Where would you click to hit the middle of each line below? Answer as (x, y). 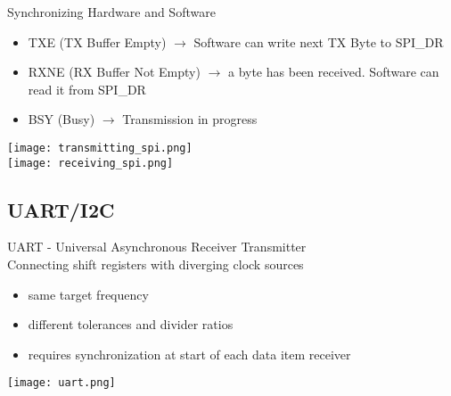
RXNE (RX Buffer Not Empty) (114, 72)
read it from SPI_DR (87, 89)
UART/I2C (61, 209)
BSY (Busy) (61, 119)
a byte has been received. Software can (333, 72)
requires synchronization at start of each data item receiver (189, 354)
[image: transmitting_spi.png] (100, 148)
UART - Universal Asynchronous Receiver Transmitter (157, 247)
